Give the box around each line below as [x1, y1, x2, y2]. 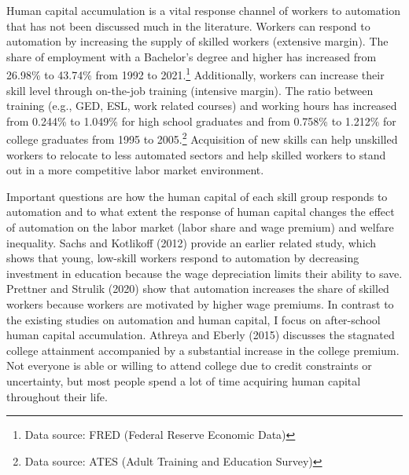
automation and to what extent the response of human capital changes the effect [6, 203, 395, 220]
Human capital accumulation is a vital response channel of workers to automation [6, 2, 400, 18]
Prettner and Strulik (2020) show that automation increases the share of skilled [6, 280, 389, 297]
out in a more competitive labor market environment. [6, 162, 264, 178]
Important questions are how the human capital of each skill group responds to [6, 188, 388, 204]
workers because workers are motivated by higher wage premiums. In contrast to [6, 296, 394, 312]
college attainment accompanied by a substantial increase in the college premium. [6, 342, 400, 358]
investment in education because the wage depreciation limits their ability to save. [6, 265, 403, 281]
